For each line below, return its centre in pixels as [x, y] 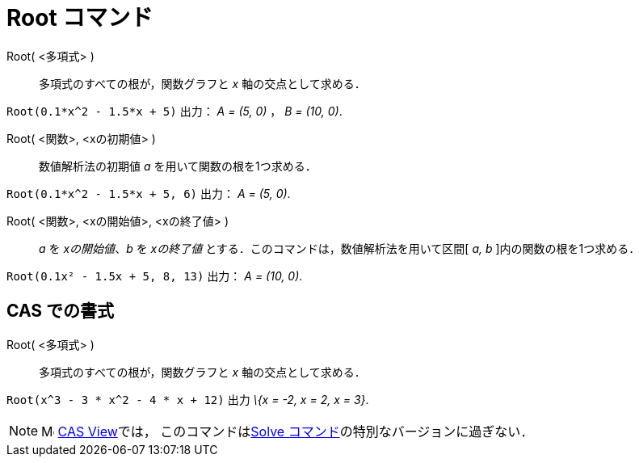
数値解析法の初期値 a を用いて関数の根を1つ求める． [178, 166]
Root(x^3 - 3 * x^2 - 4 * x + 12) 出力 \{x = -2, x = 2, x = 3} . [188, 399]
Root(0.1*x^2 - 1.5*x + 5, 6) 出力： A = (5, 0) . [149, 193]
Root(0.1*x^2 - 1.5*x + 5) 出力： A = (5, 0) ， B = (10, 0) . [174, 111]
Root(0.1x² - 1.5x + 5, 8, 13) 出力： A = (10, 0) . [155, 276]
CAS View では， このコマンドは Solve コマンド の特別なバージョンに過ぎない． [296, 431]
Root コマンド [80, 18]
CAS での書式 [61, 311]
